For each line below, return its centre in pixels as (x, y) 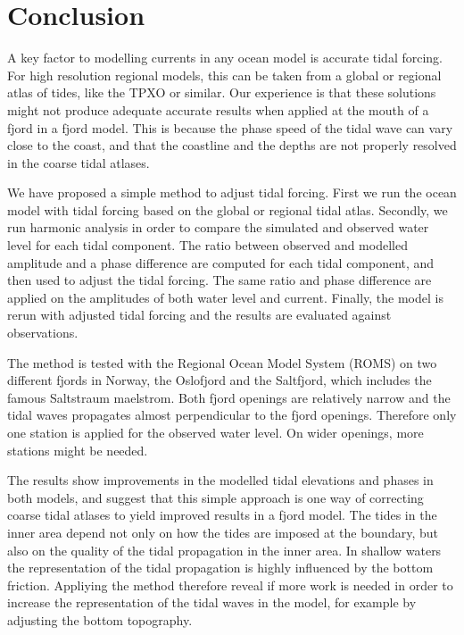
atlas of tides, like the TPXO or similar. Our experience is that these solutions (222, 92)
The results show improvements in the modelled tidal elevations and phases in (220, 480)
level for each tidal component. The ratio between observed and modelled (207, 245)
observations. (43, 333)
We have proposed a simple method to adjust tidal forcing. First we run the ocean (232, 192)
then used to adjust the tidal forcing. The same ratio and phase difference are (220, 280)
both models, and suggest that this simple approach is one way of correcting (215, 497)
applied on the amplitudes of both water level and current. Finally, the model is (225, 297)
